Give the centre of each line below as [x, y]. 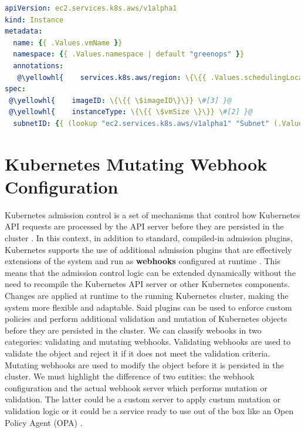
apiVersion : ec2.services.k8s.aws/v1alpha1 [91, 8]
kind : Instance [34, 20]
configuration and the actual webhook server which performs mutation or [136, 387]
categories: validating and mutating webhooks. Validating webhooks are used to [148, 342]
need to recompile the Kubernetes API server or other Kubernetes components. [148, 284]
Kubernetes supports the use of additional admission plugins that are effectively [148, 249]
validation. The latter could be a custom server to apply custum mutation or [143, 399]
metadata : [24, 31]
